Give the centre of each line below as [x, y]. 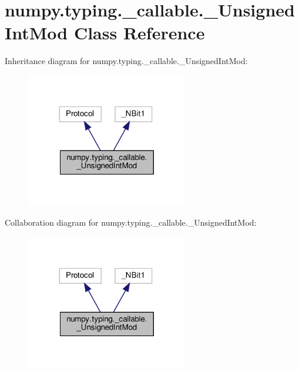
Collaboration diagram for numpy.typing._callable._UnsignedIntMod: [131, 222]
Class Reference [139, 33]
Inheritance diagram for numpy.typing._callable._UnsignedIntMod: [126, 61]
